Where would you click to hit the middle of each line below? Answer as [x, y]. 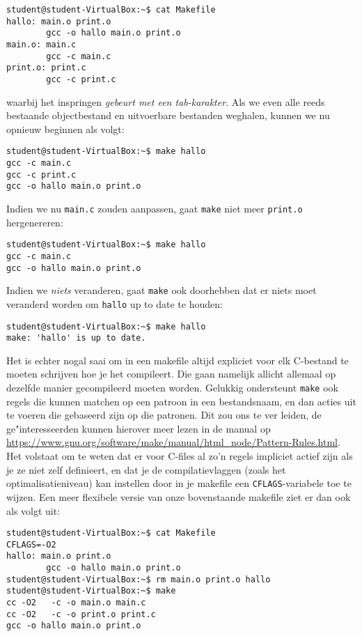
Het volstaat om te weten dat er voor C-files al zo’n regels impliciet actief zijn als [180, 456]
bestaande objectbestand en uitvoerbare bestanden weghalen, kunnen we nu [168, 115]
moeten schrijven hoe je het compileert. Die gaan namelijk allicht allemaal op [171, 374]
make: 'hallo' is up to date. [76, 338]
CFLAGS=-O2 [31, 544]
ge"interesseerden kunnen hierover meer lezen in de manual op [139, 428]
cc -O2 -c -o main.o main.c [76, 603]
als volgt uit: [33, 510]
